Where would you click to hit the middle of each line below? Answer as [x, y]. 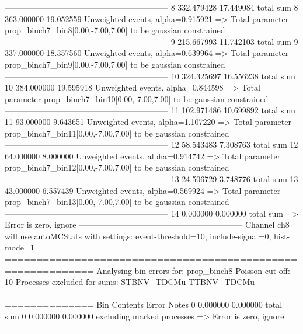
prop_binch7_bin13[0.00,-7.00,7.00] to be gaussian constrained [117, 202]
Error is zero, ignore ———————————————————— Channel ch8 [147, 225]
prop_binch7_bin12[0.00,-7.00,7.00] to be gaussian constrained [117, 167]
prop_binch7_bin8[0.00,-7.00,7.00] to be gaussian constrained [115, 30]
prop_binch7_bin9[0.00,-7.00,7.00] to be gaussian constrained [115, 64]
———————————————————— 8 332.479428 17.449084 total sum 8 [151, 7]
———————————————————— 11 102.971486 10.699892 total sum [150, 110]
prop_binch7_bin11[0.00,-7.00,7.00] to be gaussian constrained [117, 133]
